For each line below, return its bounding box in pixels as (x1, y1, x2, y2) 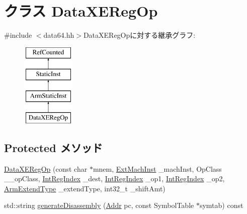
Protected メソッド (4, 139, 103, 155)
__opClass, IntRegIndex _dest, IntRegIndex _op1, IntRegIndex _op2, (4, 173, 225, 184)
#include (4, 30, 32, 40)
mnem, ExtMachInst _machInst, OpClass (93, 163, 222, 174)
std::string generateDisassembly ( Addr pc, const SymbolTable (4, 200, 194, 210)
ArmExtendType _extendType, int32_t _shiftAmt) (4, 183, 166, 193)
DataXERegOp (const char (4, 163, 88, 174)
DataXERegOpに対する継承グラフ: (83, 30, 196, 40)
